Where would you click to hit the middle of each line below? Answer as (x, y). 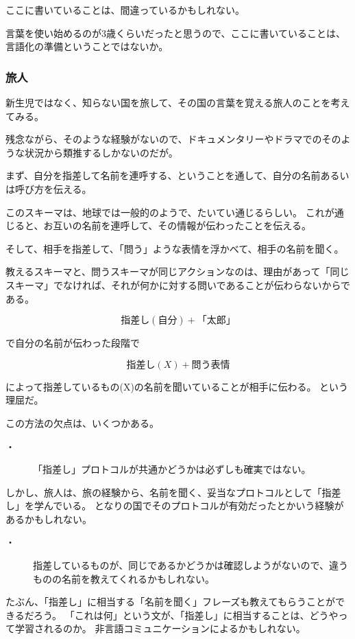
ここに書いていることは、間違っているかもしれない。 (125, 10)
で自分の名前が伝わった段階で (73, 343)
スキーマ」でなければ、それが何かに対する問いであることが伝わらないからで (178, 284)
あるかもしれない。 (49, 519)
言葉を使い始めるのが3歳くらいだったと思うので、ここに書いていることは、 (176, 33)
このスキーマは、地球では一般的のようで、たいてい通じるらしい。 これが (170, 212)
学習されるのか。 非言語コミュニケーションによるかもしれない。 (160, 628)
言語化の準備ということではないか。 (87, 46)
